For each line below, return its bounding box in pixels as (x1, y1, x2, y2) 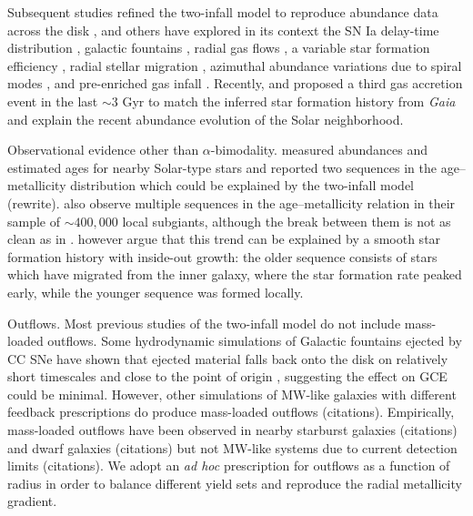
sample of (7, 211, 61, 230)
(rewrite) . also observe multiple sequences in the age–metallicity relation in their (7, 193, 456, 212)
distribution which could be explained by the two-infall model (70, 176, 414, 195)
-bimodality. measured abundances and (210, 140, 428, 159)
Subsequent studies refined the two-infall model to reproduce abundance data (7, 3, 438, 21)
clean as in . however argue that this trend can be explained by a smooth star (7, 229, 441, 248)
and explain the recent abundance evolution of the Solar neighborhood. (7, 109, 404, 128)
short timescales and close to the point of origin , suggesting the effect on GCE (7, 367, 448, 386)
